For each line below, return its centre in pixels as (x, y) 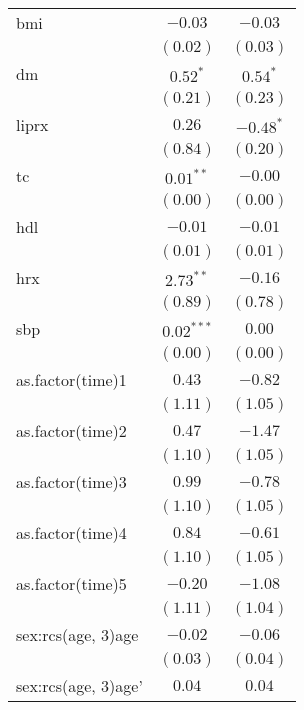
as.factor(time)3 (71, 481)
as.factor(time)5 (71, 583)
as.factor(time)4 (71, 532)
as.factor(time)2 (71, 430)
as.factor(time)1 (71, 379)
